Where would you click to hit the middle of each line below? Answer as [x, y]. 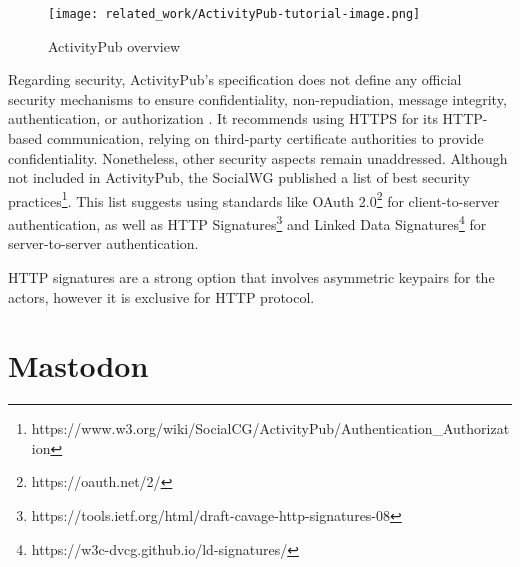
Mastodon [78, 365]
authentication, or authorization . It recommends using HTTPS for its [223, 118]
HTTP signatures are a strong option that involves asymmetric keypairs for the [251, 276]
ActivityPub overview [114, 45]
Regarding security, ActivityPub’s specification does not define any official [235, 79]
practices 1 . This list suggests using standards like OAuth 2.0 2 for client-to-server [254, 199]
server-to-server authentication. [103, 243]
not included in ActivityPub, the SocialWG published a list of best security [239, 177]
